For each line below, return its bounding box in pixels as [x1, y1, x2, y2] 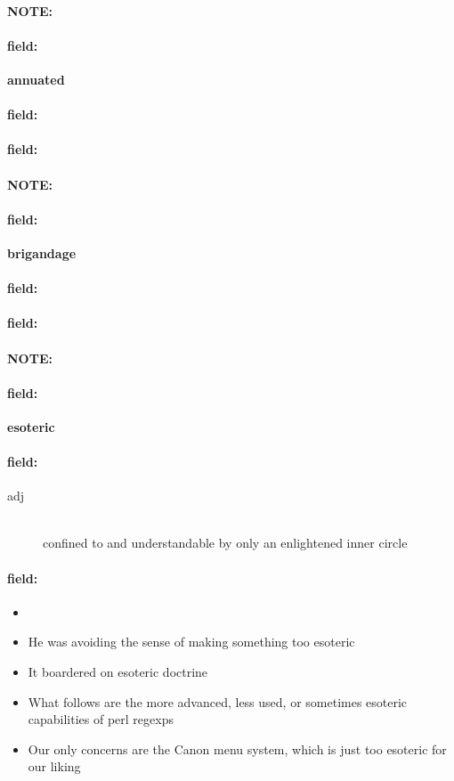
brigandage [7, 243, 77, 262]
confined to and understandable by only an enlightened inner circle [43, 533, 408, 552]
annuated [7, 69, 65, 88]
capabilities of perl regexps [28, 710, 174, 728]
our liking [28, 757, 81, 776]
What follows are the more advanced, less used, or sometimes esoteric [28, 692, 408, 711]
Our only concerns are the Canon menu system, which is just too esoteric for [28, 739, 447, 758]
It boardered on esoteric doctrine [28, 663, 208, 681]
